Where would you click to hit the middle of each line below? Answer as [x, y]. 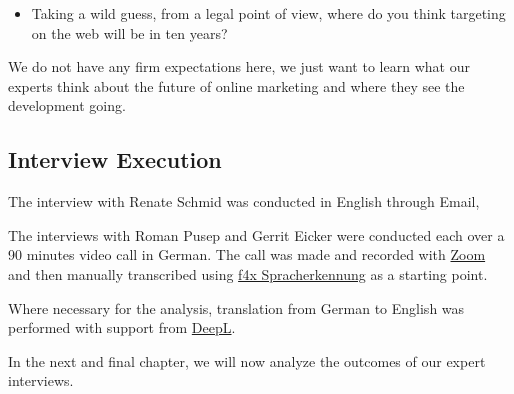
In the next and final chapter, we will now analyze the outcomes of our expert [247, 360]
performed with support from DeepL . [122, 327]
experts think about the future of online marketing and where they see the [236, 85]
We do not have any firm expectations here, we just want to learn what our [239, 66]
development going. [67, 105]
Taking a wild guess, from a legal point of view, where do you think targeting [268, 13]
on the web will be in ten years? [129, 32]
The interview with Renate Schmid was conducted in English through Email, [244, 201]
